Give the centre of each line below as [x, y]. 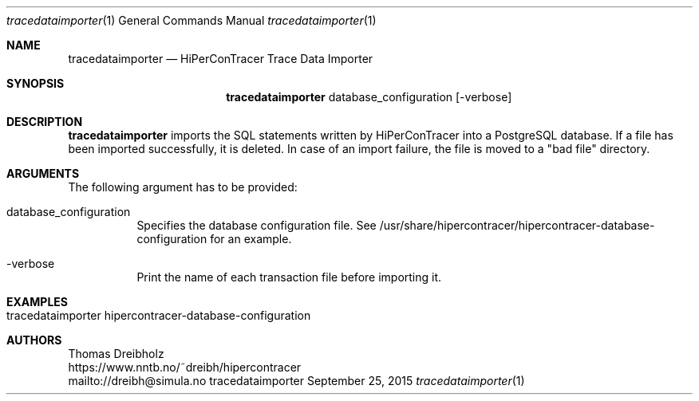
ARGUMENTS [43, 173]
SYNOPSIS [36, 83]
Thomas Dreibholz [116, 354]
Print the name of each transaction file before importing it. [289, 277]
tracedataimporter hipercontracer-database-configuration [159, 315]
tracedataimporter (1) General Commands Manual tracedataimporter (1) [192, 20]
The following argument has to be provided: [183, 187]
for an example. [251, 239]
